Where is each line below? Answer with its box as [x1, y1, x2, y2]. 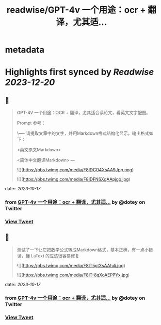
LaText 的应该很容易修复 [31, 253, 80, 258]
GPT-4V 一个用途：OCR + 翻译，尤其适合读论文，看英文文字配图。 [16, 110, 151, 116]
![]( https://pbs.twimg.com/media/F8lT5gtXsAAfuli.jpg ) [16, 262, 125, 268]
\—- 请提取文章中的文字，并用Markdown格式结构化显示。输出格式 [16, 130, 149, 136]
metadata [5, 44, 45, 55]
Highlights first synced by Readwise [5, 67, 154, 78]
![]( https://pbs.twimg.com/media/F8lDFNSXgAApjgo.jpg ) [16, 176, 130, 182]
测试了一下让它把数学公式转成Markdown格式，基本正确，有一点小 [16, 247, 149, 253]
